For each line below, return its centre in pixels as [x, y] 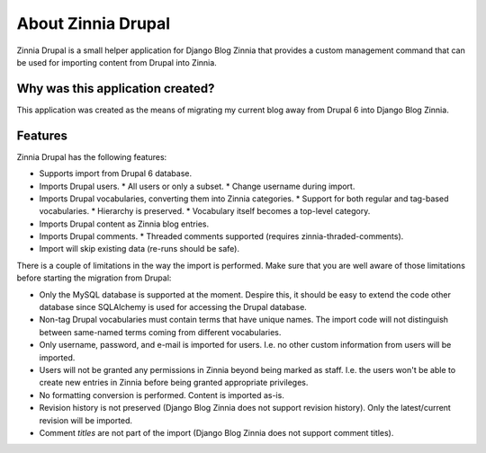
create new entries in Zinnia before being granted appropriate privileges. [174, 383]
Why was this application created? [116, 89]
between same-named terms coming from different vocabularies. [160, 332]
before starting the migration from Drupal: [94, 278]
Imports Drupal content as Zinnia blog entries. [124, 224]
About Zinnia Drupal [94, 23]
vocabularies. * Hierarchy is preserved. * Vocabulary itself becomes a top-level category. [205, 211]
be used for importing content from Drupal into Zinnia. [117, 62]
